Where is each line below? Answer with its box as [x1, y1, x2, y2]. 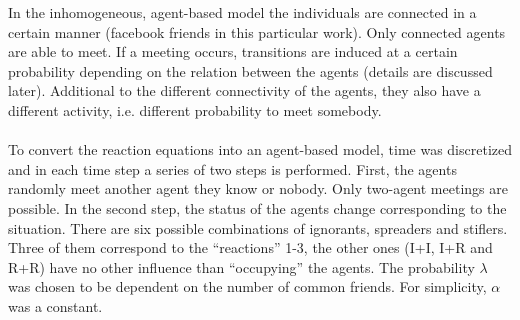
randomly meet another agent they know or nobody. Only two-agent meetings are [8, 178, 508, 199]
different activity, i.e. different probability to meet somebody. [8, 99, 382, 120]
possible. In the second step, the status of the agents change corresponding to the [8, 197, 507, 218]
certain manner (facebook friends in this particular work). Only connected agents [8, 21, 506, 42]
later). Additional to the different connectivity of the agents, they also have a [8, 80, 481, 101]
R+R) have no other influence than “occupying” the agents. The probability [8, 256, 475, 277]
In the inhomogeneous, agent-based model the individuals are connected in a [8, 2, 477, 22]
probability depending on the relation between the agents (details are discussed [8, 60, 493, 81]
